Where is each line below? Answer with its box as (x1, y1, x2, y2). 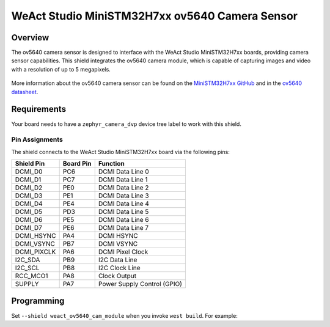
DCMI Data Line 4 (98, 199, 150, 208)
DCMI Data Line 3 (98, 191, 149, 200)
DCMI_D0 (15, 167, 43, 176)
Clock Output (98, 272, 137, 281)
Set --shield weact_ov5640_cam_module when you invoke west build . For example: (11, 312, 238, 319)
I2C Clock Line (98, 263, 141, 272)
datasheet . (11, 88, 38, 95)
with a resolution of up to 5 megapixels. (11, 65, 111, 73)
